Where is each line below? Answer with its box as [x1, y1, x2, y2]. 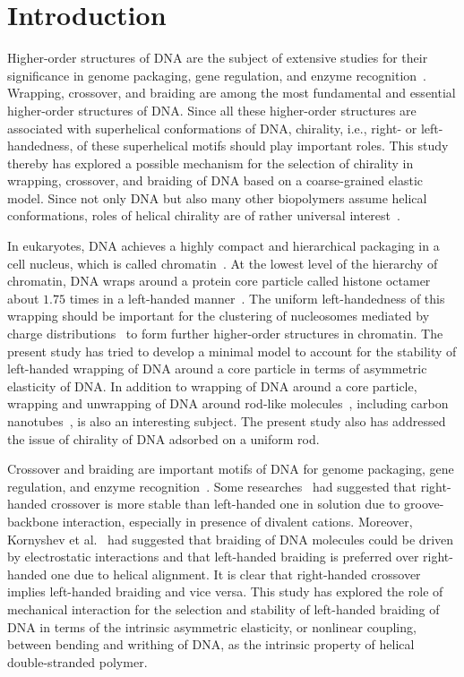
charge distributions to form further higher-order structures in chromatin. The [7, 324, 443, 343]
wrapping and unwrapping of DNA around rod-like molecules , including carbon [7, 394, 449, 413]
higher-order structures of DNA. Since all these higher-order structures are [7, 100, 417, 119]
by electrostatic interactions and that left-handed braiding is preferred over [7, 547, 419, 566]
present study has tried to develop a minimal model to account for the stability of [7, 341, 457, 360]
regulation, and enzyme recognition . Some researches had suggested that [7, 476, 417, 495]
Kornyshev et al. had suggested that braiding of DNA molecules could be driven [7, 529, 454, 548]
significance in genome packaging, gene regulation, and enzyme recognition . [7, 65, 427, 84]
